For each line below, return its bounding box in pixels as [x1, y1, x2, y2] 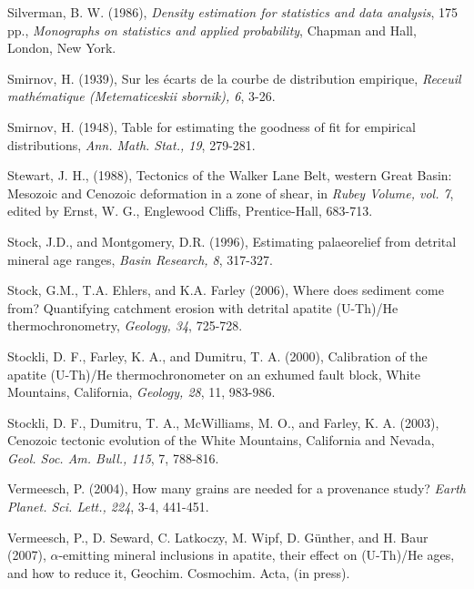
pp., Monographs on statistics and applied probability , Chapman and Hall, [7, 20, 417, 39]
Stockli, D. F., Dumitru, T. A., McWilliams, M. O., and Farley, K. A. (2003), [7, 412, 439, 432]
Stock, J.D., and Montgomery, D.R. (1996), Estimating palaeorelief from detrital [7, 231, 457, 250]
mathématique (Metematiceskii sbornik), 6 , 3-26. [7, 86, 276, 106]
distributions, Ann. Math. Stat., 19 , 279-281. [7, 135, 256, 154]
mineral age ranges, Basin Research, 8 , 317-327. [7, 249, 273, 269]
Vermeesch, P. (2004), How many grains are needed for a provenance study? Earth [7, 479, 466, 498]
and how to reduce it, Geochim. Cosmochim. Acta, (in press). [7, 563, 350, 582]
